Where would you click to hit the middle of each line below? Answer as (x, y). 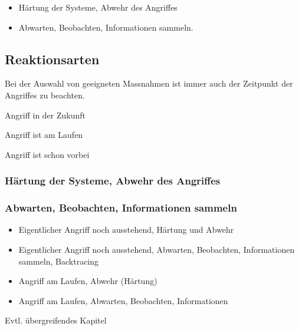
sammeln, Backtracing (59, 261)
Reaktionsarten (52, 59)
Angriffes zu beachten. (45, 95)
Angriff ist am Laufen (44, 135)
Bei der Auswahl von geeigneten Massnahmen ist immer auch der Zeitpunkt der (149, 83)
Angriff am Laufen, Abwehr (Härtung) (88, 281)
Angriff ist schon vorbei (47, 154)
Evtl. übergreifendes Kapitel (56, 320)
